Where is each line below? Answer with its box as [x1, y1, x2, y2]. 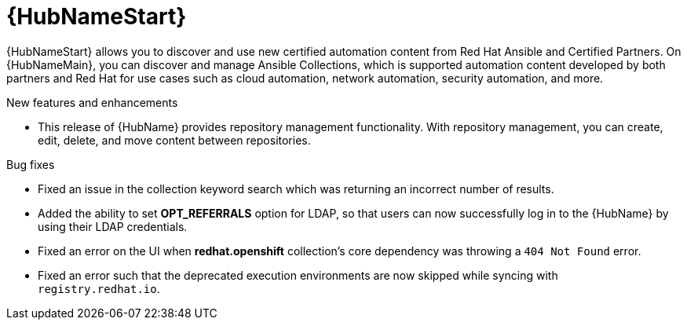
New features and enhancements [6, 95, 178, 109]
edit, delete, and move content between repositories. [38, 133, 311, 147]
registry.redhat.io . [38, 281, 160, 295]
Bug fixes [6, 157, 55, 171]
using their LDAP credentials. [38, 219, 188, 233]
